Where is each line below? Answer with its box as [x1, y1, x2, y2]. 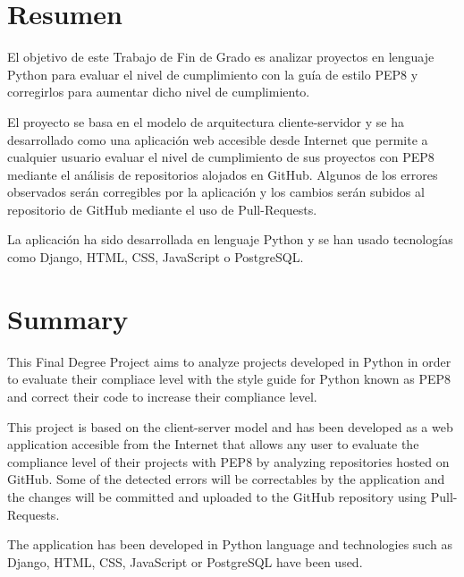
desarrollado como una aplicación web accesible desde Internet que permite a [7, 130, 428, 148]
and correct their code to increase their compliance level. [7, 386, 317, 405]
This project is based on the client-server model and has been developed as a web [7, 417, 453, 436]
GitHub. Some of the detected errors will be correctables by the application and [7, 470, 445, 488]
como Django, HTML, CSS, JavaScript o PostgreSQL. [7, 248, 304, 267]
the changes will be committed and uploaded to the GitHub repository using [7, 487, 427, 505]
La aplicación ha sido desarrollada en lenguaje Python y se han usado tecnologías [7, 230, 453, 249]
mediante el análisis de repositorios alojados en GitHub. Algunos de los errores [7, 165, 438, 183]
